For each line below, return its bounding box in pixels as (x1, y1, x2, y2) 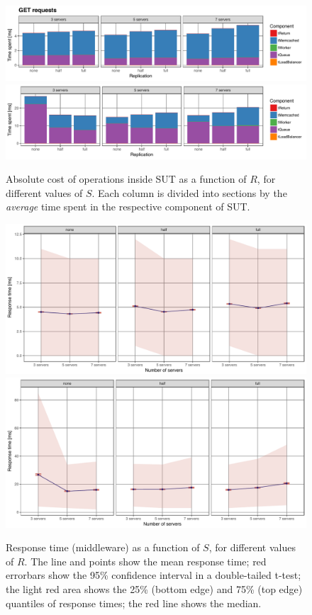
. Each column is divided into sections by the (91, 185, 287, 200)
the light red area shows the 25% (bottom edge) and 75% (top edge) (6, 581, 303, 596)
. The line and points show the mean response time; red (24, 553, 267, 568)
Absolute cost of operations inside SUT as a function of (6, 171, 247, 186)
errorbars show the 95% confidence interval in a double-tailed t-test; (6, 568, 301, 582)
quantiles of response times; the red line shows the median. (6, 595, 262, 610)
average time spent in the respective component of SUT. (6, 199, 250, 214)
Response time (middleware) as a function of (6, 540, 200, 555)
